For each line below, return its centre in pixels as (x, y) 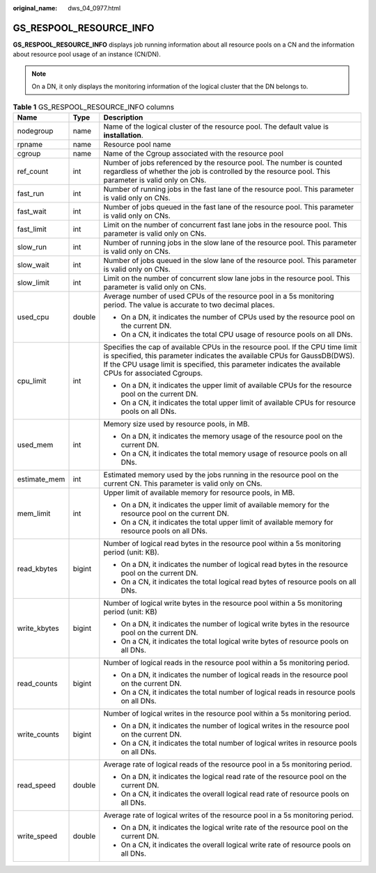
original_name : (35, 8)
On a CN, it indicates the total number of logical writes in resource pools (239, 743)
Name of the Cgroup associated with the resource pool (194, 153)
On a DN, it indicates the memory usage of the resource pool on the (232, 436)
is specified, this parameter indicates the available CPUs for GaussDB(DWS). (229, 355)
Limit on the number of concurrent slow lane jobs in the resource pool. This (227, 278)
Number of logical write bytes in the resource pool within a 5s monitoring (223, 603)
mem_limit (34, 513)
